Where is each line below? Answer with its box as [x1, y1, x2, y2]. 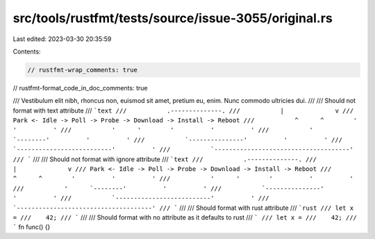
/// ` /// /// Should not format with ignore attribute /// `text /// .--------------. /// [12, 155, 317, 163]
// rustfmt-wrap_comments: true [27, 66, 138, 74]
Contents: [12, 47, 41, 56]
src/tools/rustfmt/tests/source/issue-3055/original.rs [12, 10, 333, 26]
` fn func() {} [12, 223, 51, 231]
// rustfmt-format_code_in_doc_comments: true [12, 83, 148, 92]
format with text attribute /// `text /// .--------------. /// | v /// [12, 106, 354, 115]
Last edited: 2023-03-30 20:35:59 [12, 35, 112, 43]
